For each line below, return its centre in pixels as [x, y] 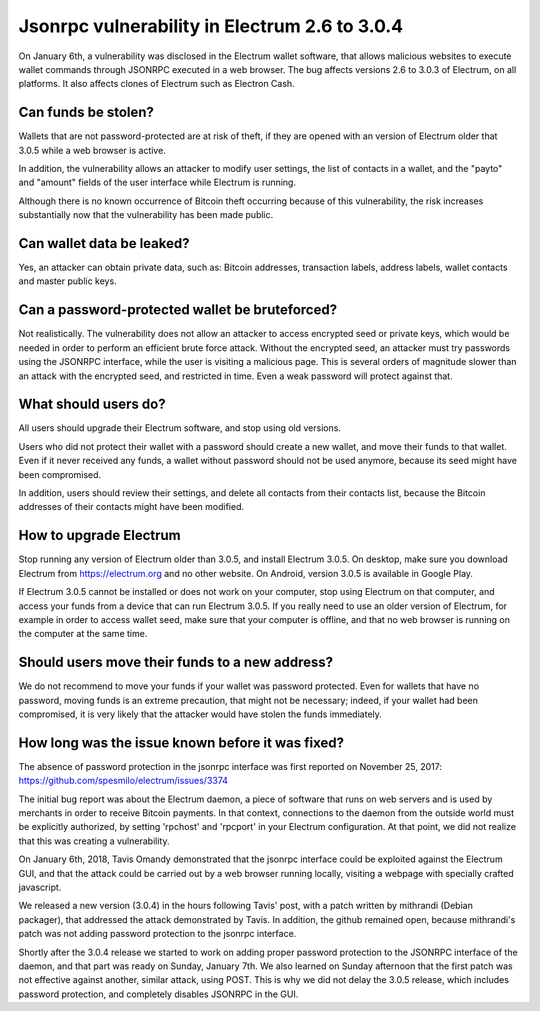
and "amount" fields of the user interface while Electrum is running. [157, 182]
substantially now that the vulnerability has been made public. [146, 215]
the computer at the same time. [83, 634]
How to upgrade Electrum [99, 535]
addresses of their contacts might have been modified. [131, 507]
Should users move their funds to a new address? [176, 662]
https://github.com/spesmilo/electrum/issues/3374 [123, 781]
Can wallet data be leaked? [104, 243]
